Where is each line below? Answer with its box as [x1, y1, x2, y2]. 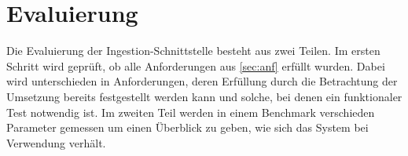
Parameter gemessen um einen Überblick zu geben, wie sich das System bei [6, 119, 369, 136]
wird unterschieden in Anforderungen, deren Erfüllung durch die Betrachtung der [6, 73, 398, 89]
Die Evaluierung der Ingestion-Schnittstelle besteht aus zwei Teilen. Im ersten [6, 42, 380, 59]
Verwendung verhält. [6, 134, 106, 151]
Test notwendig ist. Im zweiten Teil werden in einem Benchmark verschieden [6, 103, 375, 120]
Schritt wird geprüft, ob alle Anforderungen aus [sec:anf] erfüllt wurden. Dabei [6, 57, 385, 74]
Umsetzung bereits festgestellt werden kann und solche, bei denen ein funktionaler [6, 88, 402, 104]
